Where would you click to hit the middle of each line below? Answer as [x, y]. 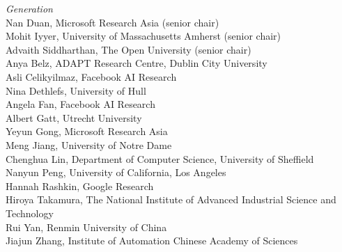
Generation [29, 8]
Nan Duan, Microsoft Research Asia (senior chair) [112, 22]
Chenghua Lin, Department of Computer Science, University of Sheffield [160, 158]
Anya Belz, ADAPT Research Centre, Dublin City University [137, 63]
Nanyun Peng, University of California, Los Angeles [116, 172]
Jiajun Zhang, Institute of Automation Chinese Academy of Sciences [152, 241]
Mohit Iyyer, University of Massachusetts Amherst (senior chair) [143, 36]
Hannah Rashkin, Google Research [80, 186]
